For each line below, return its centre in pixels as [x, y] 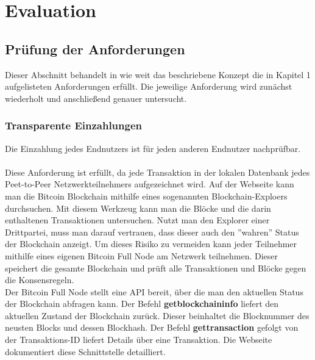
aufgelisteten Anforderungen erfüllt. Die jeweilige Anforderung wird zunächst [149, 86]
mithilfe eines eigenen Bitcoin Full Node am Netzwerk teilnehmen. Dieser [141, 255]
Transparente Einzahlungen [74, 125]
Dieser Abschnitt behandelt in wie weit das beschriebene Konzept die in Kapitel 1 [158, 74]
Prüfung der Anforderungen [95, 49]
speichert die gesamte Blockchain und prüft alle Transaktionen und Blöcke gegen [156, 268]
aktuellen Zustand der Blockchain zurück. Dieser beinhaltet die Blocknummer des [157, 315]
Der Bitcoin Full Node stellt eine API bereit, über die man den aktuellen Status [154, 291]
